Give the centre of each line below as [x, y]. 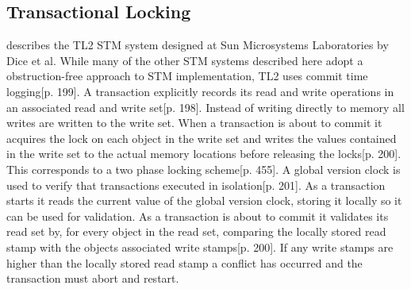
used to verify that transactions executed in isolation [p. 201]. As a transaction [196, 185]
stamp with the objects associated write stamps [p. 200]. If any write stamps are [200, 247]
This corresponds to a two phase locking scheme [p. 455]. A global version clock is [204, 169]
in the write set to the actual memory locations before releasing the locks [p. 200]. [204, 154]
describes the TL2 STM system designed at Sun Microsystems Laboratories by [198, 45]
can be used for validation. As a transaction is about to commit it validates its [198, 216]
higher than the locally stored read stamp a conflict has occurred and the [184, 262]
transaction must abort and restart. [93, 278]
